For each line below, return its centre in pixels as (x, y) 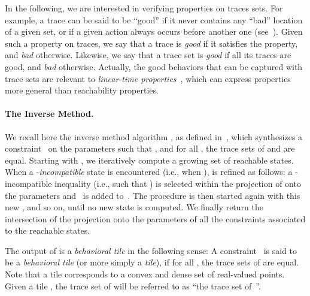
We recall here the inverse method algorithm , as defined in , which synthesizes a (154, 136)
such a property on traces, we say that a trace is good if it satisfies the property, (151, 43)
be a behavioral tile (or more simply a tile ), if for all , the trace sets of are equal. (152, 262)
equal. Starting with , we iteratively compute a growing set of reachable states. (149, 160)
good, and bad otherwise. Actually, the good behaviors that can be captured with (154, 66)
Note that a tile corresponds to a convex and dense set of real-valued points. (145, 274)
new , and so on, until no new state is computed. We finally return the (134, 207)
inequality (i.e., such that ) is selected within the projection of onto (178, 183)
